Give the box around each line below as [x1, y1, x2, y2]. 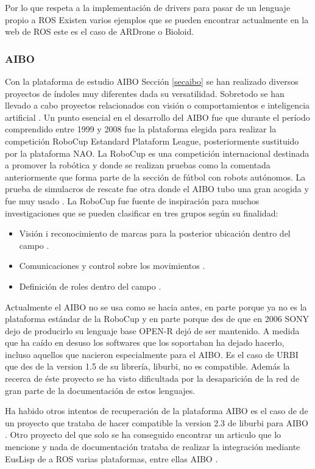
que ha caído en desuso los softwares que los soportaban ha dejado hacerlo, [5, 336, 285, 349]
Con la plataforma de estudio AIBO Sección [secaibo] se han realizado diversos [5, 75, 299, 87]
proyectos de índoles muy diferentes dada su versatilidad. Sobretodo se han [5, 87, 285, 99]
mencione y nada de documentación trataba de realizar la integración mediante [5, 440, 300, 453]
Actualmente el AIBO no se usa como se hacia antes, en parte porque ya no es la [5, 300, 307, 313]
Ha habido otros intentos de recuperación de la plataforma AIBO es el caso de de [5, 404, 308, 417]
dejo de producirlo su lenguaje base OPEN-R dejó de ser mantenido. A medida [5, 324, 300, 337]
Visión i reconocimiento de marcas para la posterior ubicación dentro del [19, 227, 291, 240]
